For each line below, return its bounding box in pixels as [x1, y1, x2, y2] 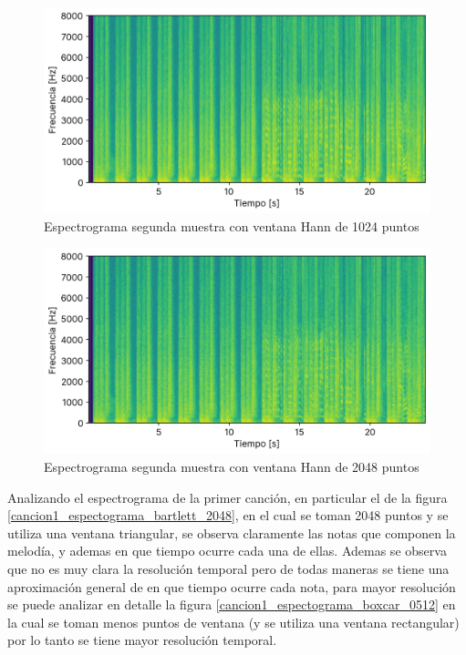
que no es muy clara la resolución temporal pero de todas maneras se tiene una [7, 558, 450, 578]
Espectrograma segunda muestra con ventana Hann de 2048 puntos [44, 456, 419, 476]
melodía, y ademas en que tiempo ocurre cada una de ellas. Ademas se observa [7, 541, 447, 560]
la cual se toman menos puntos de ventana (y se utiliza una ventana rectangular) [7, 612, 460, 631]
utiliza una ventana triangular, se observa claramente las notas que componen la [7, 523, 456, 542]
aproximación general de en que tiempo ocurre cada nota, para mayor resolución [7, 577, 456, 596]
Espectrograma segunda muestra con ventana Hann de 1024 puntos [44, 216, 419, 235]
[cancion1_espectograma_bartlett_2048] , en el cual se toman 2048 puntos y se [7, 506, 449, 525]
